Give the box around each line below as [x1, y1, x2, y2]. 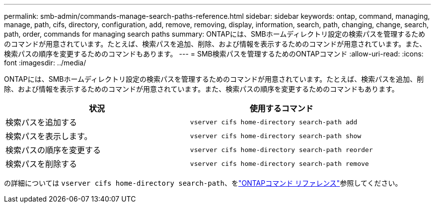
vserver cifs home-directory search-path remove [190, 159, 369, 167]
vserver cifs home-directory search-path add [190, 118, 358, 126]
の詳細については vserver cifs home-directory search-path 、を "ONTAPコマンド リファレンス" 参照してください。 [4, 179, 402, 187]
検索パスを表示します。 [5, 131, 92, 141]
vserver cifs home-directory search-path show [190, 132, 362, 140]
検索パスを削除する [5, 159, 77, 169]
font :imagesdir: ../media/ [4, 58, 86, 67]
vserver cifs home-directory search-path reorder [190, 146, 373, 154]
